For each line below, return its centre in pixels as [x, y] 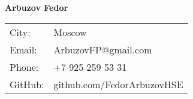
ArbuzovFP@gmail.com [103, 49]
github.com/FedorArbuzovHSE [118, 84]
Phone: [24, 67]
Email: [23, 49]
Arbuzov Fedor [37, 7]
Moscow [70, 32]
